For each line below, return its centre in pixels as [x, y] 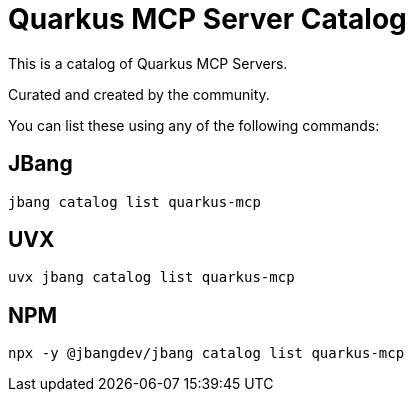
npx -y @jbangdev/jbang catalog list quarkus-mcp [206, 353]
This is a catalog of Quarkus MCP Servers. [148, 63]
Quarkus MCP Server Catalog [207, 19]
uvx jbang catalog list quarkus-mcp [151, 277]
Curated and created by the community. [139, 94]
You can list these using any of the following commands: [194, 125]
